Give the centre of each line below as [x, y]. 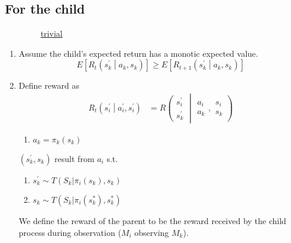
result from [75, 159]
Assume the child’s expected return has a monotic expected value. [138, 53]
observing [152, 232]
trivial [51, 33]
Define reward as [49, 85]
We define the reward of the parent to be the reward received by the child [152, 221]
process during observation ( [70, 232]
